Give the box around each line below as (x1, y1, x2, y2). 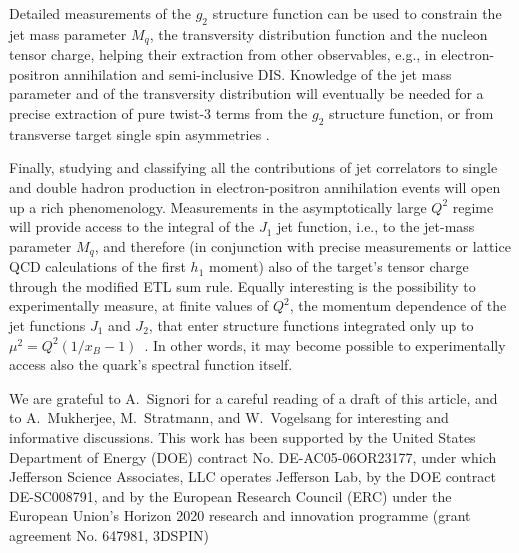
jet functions (9, 315, 86, 336)
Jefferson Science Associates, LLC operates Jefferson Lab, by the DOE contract (9, 466, 496, 487)
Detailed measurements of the (9, 3, 191, 23)
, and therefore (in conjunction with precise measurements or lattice (94, 235, 511, 256)
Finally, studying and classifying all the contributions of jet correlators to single (9, 157, 498, 178)
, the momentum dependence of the (289, 295, 507, 316)
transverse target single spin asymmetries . (9, 123, 270, 144)
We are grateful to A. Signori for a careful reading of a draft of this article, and (9, 387, 498, 408)
